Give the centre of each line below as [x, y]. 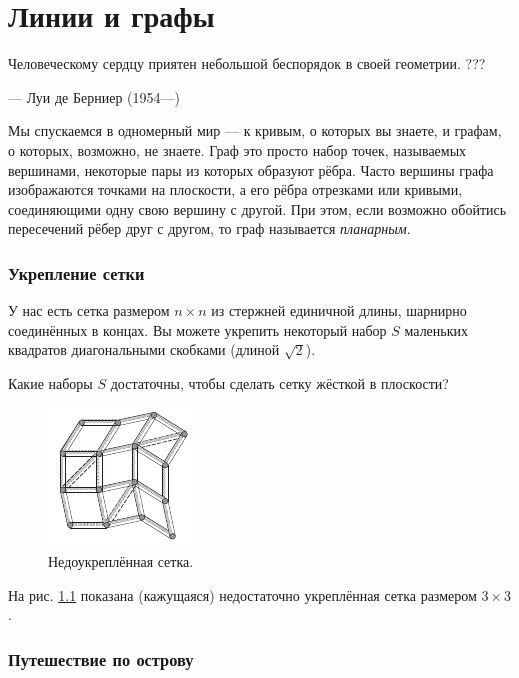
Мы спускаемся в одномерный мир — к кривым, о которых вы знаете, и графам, [255, 130]
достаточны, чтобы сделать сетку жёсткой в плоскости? [279, 382]
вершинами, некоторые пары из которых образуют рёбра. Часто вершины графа [251, 169]
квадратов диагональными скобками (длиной [144, 349]
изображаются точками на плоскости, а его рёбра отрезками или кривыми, [235, 189]
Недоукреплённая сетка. [121, 561]
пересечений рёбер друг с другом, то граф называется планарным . [209, 228]
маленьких [436, 329]
